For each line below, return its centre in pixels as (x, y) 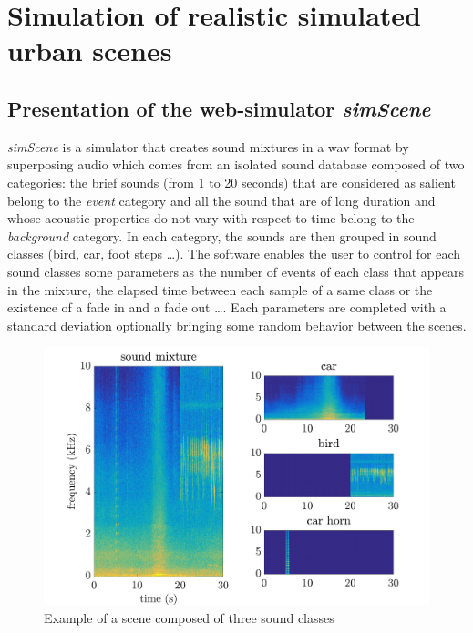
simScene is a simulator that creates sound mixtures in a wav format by (208, 146)
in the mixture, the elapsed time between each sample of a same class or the (220, 289)
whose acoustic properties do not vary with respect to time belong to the (211, 218)
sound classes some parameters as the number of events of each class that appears (236, 271)
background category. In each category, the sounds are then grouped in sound (222, 235)
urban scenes (90, 51)
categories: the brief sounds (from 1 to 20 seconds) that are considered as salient (231, 182)
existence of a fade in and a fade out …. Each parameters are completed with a (227, 307)
